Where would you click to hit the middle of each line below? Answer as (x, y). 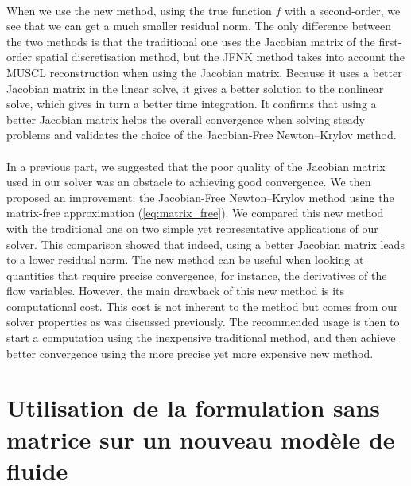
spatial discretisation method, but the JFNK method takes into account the (220, 57)
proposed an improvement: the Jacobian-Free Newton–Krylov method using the (200, 197)
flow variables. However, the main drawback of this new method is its (176, 291)
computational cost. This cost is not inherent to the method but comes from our (202, 306)
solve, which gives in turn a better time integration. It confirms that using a (192, 104)
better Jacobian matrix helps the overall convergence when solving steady (186, 119)
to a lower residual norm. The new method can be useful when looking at (185, 260)
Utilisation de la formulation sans (194, 408)
